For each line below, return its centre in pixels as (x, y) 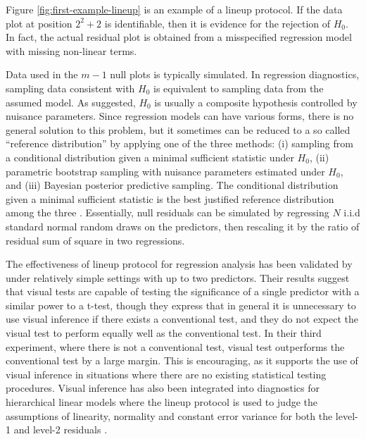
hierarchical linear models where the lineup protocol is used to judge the (162, 402)
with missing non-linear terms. (71, 50)
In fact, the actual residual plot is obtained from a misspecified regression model (179, 37)
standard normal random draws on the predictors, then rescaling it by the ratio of (183, 226)
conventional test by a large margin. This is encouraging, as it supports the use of (182, 360)
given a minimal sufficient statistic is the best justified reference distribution (170, 198)
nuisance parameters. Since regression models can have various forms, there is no (180, 116)
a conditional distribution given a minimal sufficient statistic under (150, 157)
